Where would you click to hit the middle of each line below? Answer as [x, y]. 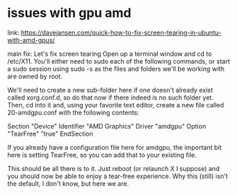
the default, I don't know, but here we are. [68, 183]
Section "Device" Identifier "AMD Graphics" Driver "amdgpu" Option [107, 126]
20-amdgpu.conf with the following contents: [73, 112]
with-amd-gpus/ [31, 40]
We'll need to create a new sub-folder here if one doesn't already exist [110, 90]
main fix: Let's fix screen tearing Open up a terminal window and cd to [110, 54]
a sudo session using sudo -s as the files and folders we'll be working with [116, 69]
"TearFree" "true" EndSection [50, 134]
